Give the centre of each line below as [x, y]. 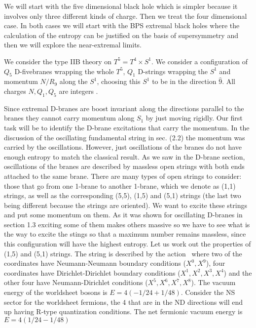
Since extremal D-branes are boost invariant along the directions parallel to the [124, 108]
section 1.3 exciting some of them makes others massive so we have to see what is [127, 224]
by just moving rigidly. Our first [194, 118]
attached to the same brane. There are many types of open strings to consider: [123, 176]
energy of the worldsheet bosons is [56, 292]
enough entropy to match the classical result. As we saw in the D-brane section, [125, 156]
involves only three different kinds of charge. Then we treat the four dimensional [126, 16]
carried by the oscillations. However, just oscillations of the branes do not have [123, 147]
